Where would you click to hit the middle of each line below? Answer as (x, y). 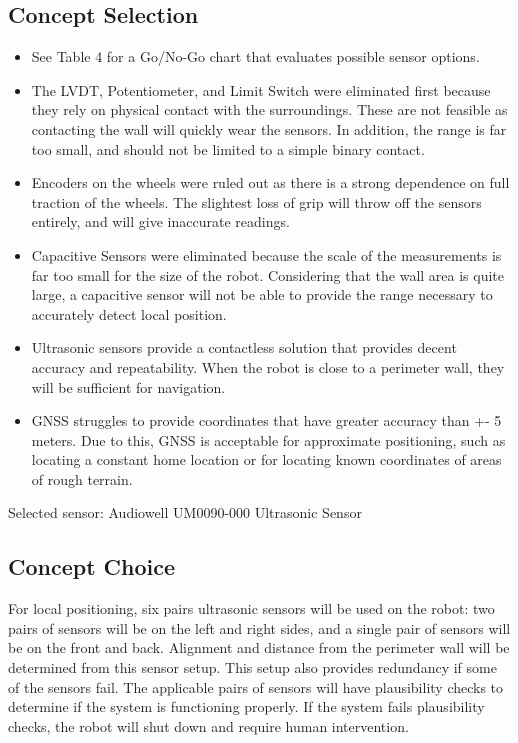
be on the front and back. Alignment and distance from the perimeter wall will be (259, 647)
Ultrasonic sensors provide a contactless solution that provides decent (244, 347)
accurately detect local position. (129, 313)
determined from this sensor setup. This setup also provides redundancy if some (252, 667)
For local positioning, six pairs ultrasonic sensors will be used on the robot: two (251, 608)
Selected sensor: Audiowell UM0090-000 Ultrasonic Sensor (185, 512)
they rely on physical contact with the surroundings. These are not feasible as (269, 109)
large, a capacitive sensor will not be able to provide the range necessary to (262, 294)
